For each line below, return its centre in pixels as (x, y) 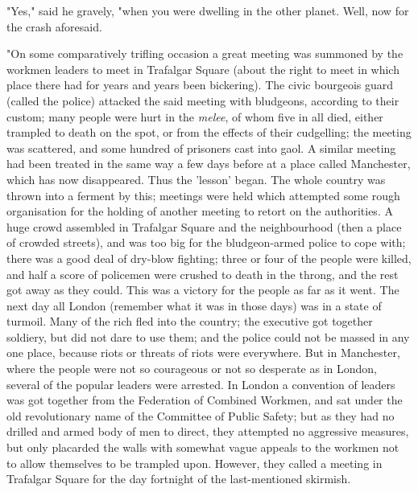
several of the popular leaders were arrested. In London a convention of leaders (201, 384)
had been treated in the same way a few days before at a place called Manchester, (209, 164)
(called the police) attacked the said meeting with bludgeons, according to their (203, 100)
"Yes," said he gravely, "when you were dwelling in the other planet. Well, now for (208, 10)
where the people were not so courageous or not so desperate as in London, (192, 369)
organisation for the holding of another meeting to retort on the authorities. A (200, 211)
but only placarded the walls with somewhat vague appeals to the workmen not (203, 447)
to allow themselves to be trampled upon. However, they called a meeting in (195, 463)
